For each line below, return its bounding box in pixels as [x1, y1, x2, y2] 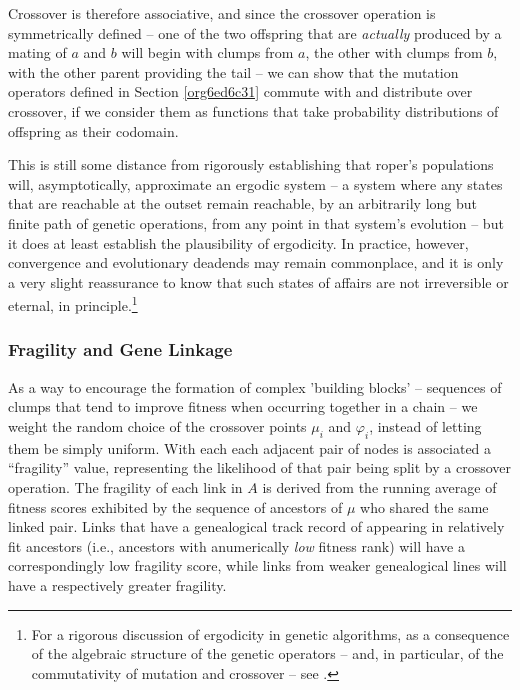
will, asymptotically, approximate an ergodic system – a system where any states [8, 173, 503, 194]
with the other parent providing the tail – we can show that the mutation [8, 61, 459, 82]
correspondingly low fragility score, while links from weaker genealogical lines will [8, 555, 507, 576]
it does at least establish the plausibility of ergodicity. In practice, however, [8, 232, 469, 253]
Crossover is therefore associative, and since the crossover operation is [8, 3, 436, 23]
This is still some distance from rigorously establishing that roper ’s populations [8, 154, 494, 175]
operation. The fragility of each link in [8, 476, 243, 497]
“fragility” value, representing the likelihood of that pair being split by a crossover [8, 457, 512, 478]
